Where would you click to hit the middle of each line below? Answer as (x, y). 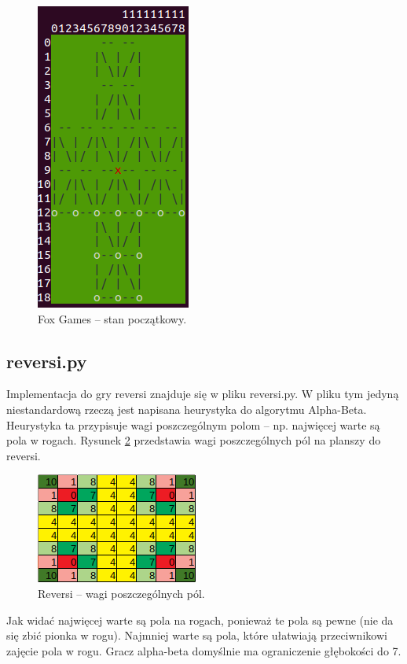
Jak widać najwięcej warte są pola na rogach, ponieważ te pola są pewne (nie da (200, 620)
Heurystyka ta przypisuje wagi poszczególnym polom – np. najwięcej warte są (193, 424)
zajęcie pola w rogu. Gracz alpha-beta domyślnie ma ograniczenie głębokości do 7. (204, 650)
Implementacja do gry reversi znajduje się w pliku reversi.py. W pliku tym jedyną (203, 394)
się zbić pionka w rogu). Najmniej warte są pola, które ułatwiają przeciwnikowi (197, 635)
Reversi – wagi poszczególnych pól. (121, 593)
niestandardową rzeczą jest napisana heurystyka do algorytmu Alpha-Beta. (187, 409)
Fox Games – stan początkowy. (112, 318)
